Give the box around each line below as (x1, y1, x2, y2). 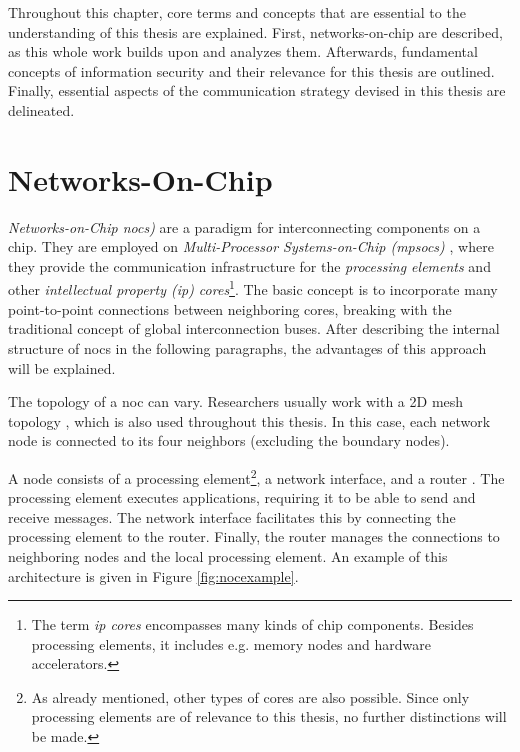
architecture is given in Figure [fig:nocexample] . (8, 565, 299, 586)
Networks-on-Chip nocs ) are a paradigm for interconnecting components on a (8, 216, 481, 237)
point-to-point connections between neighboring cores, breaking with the (8, 298, 452, 319)
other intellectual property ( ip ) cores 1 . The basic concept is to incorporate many (8, 276, 498, 300)
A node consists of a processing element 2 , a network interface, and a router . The (8, 464, 505, 488)
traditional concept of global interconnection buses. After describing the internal (8, 318, 500, 339)
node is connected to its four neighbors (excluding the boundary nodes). (8, 430, 450, 451)
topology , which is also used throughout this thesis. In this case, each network (8, 410, 491, 431)
